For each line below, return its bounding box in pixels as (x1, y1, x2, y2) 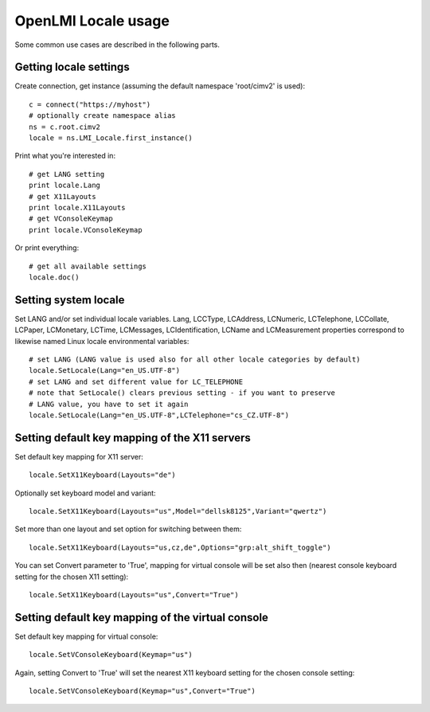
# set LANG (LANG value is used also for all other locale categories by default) (29, 355, 361, 364)
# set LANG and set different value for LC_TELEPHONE (29, 377, 243, 386)
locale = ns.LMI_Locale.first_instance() (29, 134, 193, 143)
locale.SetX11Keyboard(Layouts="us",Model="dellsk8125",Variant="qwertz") (29, 507, 327, 516)
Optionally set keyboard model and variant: (14, 488, 156, 498)
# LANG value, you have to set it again (29, 399, 189, 409)
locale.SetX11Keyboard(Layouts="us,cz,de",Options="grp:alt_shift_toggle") (29, 542, 331, 552)
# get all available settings (29, 261, 147, 271)
